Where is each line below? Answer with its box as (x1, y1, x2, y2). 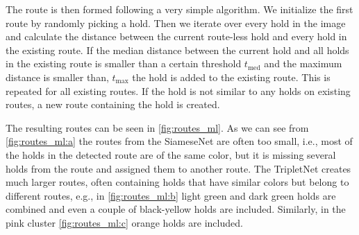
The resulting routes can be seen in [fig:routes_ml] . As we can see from (6, 120, 309, 134)
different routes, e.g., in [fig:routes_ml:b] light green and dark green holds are (6, 188, 336, 202)
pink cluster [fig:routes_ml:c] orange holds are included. (6, 215, 243, 229)
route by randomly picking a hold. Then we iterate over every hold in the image (6, 15, 346, 30)
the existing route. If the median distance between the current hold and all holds (6, 42, 349, 57)
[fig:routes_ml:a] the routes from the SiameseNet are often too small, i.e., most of (6, 134, 353, 148)
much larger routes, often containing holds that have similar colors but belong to (6, 175, 349, 189)
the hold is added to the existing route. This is (132, 69, 331, 84)
